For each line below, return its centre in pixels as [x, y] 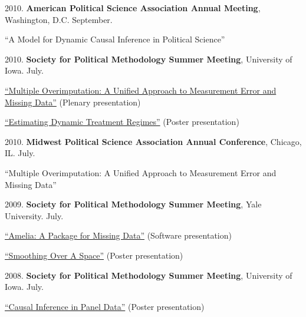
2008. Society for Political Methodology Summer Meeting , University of [149, 275]
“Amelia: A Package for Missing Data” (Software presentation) [118, 235]
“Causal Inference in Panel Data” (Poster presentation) [105, 306]
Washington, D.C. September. [59, 19]
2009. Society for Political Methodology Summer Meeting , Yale [133, 204]
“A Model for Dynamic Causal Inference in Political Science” [115, 39]
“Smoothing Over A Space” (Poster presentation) [94, 255]
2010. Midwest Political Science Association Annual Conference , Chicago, [153, 141]
